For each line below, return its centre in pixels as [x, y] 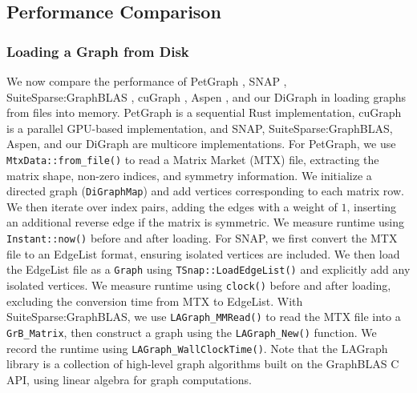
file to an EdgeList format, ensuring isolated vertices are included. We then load [203, 253]
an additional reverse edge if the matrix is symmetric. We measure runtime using [206, 222]
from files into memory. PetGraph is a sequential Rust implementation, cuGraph [204, 112]
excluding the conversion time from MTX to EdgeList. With [155, 301]
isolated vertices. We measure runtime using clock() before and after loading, [199, 285]
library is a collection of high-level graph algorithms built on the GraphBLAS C [203, 364]
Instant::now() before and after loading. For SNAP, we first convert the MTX [202, 238]
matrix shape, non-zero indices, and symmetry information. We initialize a [189, 175]
